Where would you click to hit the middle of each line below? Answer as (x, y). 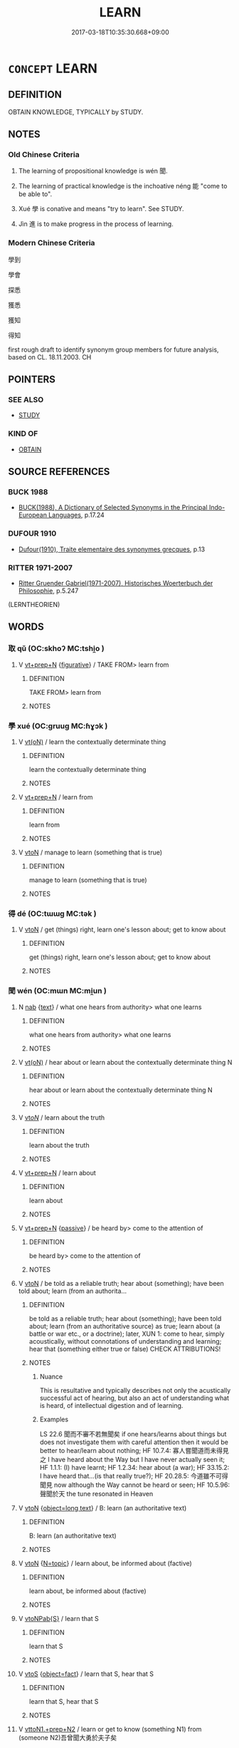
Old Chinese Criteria (44, 155)
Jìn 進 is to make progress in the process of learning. (96, 224)
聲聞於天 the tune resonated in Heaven (96, 1493)
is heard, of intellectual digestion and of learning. (111, 1405)
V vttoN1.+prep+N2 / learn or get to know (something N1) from (110, 1729)
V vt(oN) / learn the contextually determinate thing (92, 742)
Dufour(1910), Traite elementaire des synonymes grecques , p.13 (112, 549)
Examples (54, 1419)
